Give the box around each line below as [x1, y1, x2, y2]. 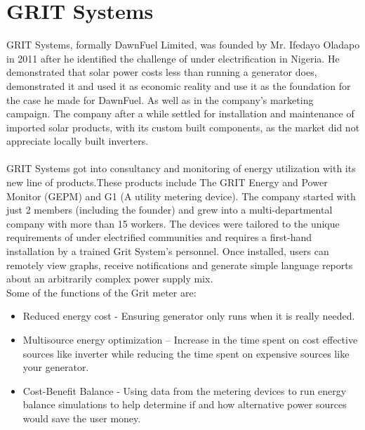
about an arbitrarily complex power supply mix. [6, 271, 213, 286]
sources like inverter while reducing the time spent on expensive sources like [22, 346, 350, 360]
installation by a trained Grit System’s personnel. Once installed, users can [6, 244, 329, 259]
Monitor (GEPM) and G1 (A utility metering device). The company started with [6, 188, 356, 203]
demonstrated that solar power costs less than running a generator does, [6, 65, 317, 79]
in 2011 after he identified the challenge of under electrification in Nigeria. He [6, 51, 340, 65]
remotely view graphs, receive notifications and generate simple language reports [6, 257, 353, 272]
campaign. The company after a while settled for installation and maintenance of [6, 106, 354, 121]
